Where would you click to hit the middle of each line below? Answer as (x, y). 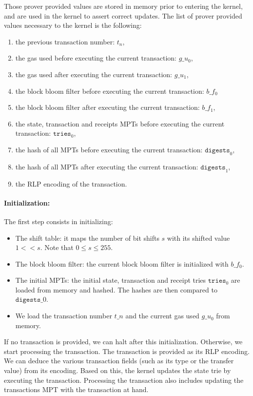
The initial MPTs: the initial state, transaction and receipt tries (111, 280)
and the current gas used (162, 316)
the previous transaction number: (65, 41)
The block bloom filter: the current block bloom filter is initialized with (122, 263)
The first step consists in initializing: (58, 221)
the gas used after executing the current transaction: (94, 74)
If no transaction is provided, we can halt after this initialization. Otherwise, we (123, 342)
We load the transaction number (64, 316)
